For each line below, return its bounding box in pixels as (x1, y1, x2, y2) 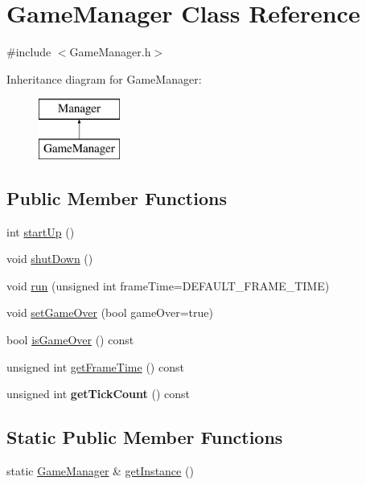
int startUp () (6, 223, 75, 240)
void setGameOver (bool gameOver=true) (6, 304, 213, 321)
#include (6, 43, 51, 60)
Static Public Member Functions (6, 425, 283, 450)
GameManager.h (69, 43, 151, 60)
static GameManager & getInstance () (6, 462, 194, 479)
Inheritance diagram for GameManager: (6, 70, 202, 87)
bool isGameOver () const (6, 331, 134, 348)
